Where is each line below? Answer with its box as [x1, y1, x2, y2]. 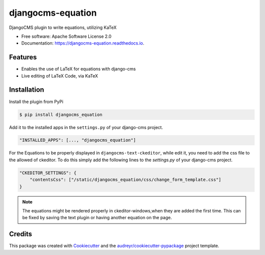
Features [9, 53, 37, 61]
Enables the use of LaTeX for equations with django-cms [21, 66, 136, 72]
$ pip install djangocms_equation [19, 112, 103, 117]
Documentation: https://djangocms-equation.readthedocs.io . [21, 40, 145, 46]
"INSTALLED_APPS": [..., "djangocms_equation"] [19, 137, 136, 143]
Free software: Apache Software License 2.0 [21, 33, 112, 39]
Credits [9, 230, 32, 238]
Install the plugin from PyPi [9, 99, 64, 104]
